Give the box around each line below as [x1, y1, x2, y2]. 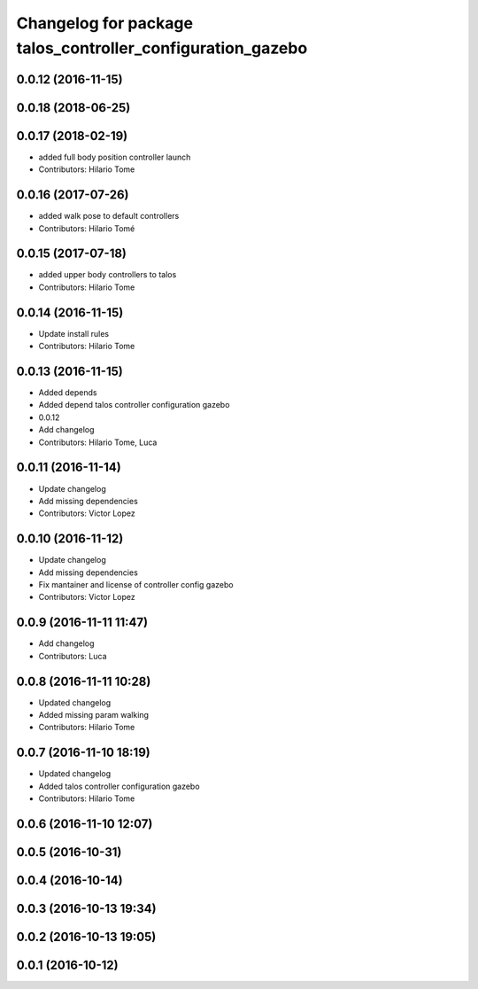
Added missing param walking [38, 710, 150, 720]
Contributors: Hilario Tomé [38, 222, 135, 234]
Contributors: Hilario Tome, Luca [38, 437, 158, 448]
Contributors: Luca [38, 650, 107, 661]
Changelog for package [16, 13, 194, 33]
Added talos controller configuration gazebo [38, 781, 200, 791]
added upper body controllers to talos [38, 269, 177, 280]
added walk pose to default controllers [38, 211, 180, 222]
